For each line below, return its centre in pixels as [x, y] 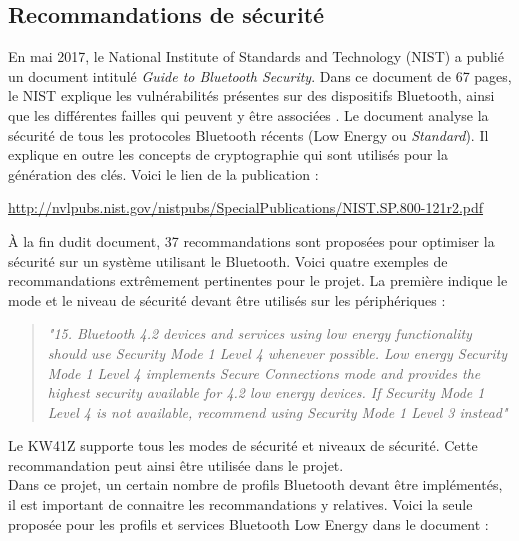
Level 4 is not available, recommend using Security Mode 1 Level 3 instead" [277, 411]
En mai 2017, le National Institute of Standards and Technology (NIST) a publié [256, 56]
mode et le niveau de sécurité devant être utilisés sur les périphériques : [227, 299]
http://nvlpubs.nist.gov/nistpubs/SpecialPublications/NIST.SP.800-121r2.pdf [246, 207]
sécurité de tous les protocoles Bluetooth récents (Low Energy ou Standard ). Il [248, 134]
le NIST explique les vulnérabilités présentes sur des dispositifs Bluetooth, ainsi [251, 95]
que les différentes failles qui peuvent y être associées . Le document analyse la [248, 114]
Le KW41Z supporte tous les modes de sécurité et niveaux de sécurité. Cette [243, 445]
